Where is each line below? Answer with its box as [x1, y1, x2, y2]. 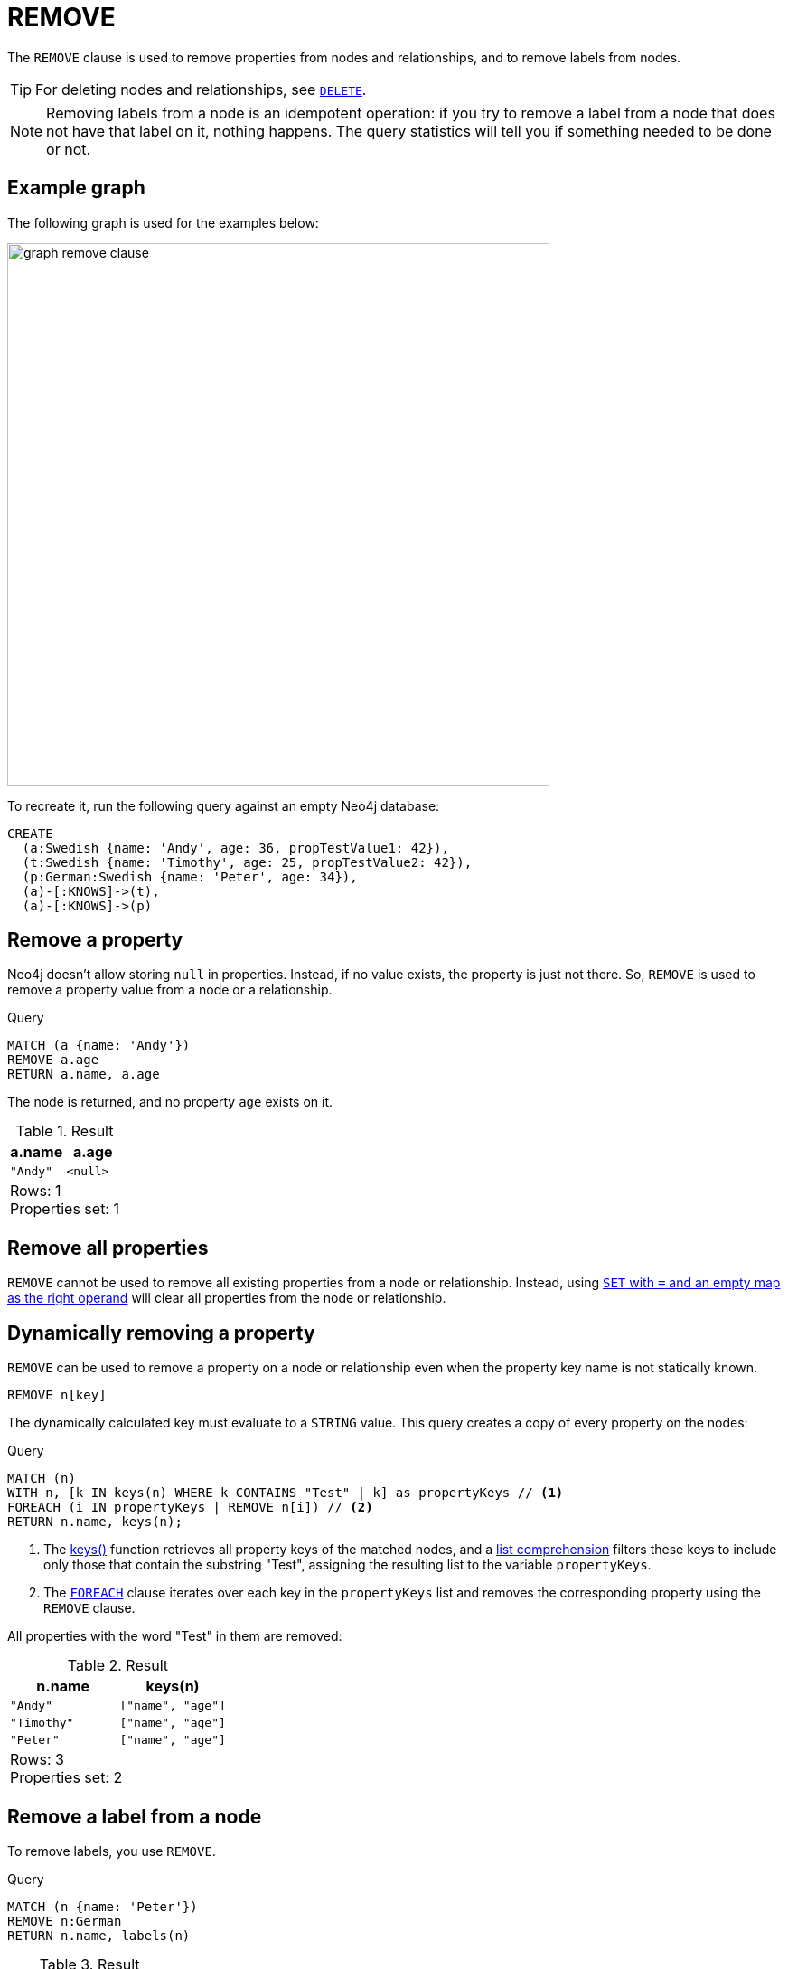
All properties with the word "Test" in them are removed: [7, 1628, 342, 1644]
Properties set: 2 [10, 1768, 123, 1787]
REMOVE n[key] [7, 1388, 107, 1403]
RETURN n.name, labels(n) [7, 1927, 191, 1943]
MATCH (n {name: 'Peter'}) [7, 1898, 198, 1914]
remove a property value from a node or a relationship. [7, 982, 333, 998]
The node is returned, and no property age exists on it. [7, 1094, 333, 1110]
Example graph [7, 176, 145, 200]
